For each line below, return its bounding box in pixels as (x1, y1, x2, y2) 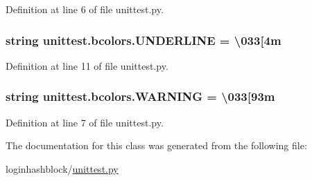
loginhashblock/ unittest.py (6, 161, 119, 175)
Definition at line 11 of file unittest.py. (6, 58, 168, 73)
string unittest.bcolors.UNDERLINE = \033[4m (6, 31, 281, 48)
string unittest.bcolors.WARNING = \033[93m (6, 88, 275, 105)
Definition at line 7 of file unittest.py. (6, 115, 164, 129)
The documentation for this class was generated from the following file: (6, 138, 307, 153)
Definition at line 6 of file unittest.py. (6, 2, 164, 16)
